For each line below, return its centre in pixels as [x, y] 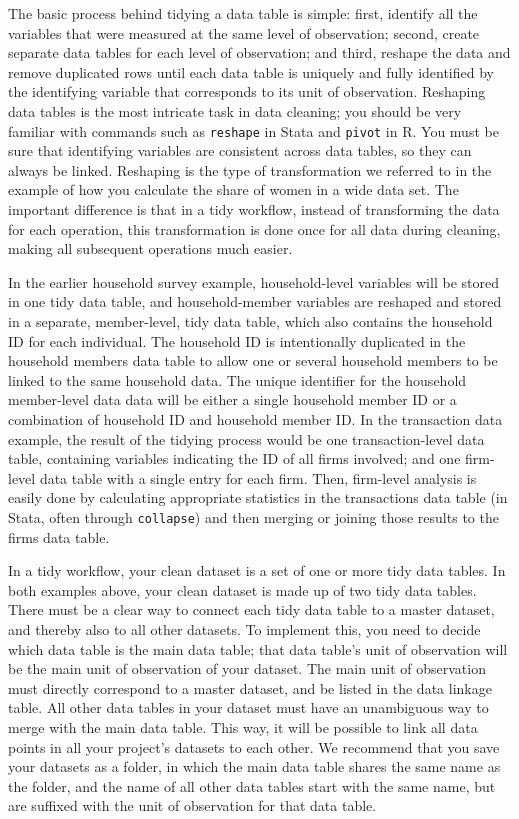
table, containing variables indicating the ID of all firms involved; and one [234, 458]
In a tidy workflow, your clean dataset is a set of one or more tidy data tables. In [257, 570]
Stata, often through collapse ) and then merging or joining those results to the [253, 516]
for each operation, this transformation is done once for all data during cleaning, [254, 228]
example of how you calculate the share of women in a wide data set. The [233, 189]
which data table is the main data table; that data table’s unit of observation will [258, 648]
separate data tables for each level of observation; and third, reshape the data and [259, 52]
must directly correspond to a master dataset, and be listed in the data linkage [250, 687]
